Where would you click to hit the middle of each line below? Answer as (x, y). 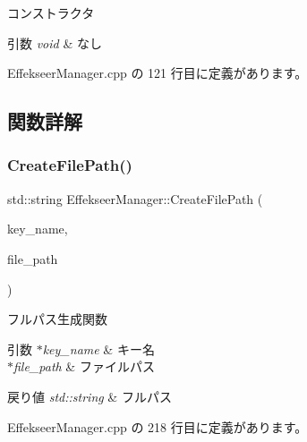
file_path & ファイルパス (84, 366)
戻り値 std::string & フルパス (90, 396)
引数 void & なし (55, 42)
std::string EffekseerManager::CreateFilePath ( (135, 198)
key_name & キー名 (98, 348)
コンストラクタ (51, 13)
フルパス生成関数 (57, 319)
